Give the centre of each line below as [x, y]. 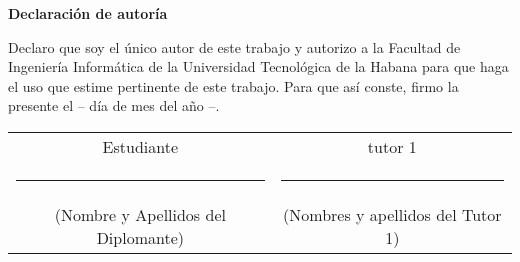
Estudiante [140, 146]
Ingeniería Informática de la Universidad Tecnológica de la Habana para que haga [258, 66]
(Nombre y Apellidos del [140, 214]
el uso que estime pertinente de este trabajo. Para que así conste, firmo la [233, 85]
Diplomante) [140, 237]
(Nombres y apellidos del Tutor [392, 214]
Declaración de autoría [88, 13]
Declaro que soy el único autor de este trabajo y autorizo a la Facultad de [234, 46]
